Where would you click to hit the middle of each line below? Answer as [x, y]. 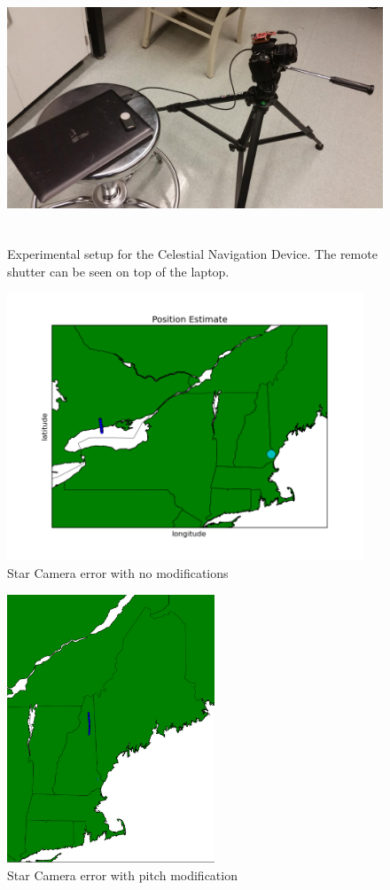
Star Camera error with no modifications [118, 573]
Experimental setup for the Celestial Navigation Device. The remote [192, 253]
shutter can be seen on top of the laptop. [118, 271]
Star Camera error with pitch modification [122, 874]
